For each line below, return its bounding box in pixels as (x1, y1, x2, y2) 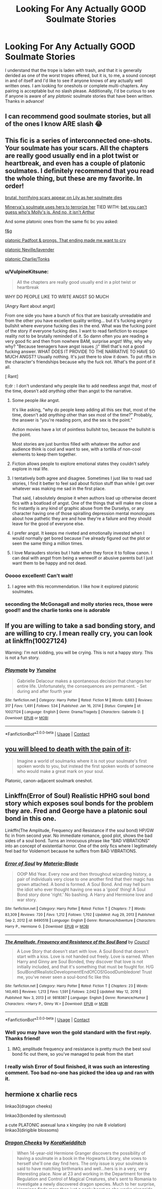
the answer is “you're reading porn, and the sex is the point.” (12, 417, 133, 423)
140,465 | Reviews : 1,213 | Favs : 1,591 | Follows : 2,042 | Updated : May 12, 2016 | (5, 989, 141, 995)
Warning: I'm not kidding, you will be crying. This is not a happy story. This (5, 650, 153, 656)
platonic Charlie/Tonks (5, 256, 50, 262)
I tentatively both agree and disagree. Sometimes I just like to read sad (12, 475, 152, 481)
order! (5, 182, 24, 190)
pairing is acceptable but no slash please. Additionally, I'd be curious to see (5, 88, 155, 94)
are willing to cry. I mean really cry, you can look (5, 629, 153, 638)
